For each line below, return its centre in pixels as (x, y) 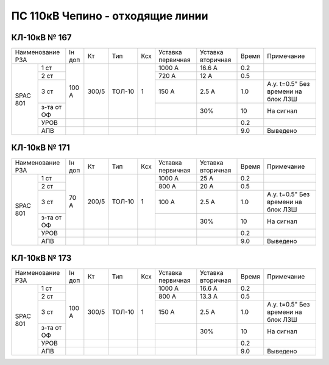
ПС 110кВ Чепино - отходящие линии (110, 16)
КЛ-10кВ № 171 (41, 148)
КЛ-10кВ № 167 (42, 37)
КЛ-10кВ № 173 (41, 258)
